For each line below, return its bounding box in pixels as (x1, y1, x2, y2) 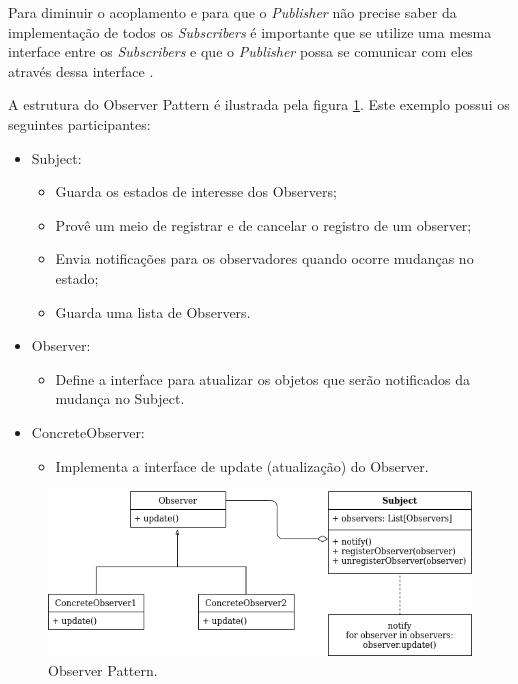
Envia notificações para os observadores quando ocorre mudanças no (55, 248, 474, 269)
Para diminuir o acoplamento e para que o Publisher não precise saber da (8, 2, 457, 22)
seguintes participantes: (8, 113, 151, 134)
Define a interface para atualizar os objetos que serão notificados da (55, 368, 471, 389)
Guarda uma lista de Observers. (55, 301, 251, 322)
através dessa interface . (8, 60, 154, 81)
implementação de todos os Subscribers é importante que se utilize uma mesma (8, 21, 492, 42)
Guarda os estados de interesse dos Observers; (55, 181, 337, 202)
